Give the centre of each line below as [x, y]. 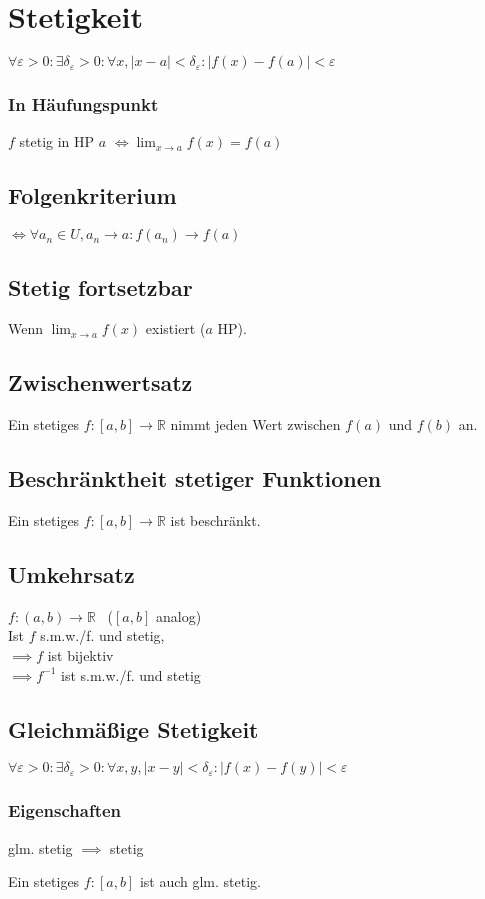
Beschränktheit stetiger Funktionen [195, 478]
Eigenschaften [65, 810]
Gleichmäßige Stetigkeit [133, 728]
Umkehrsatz [71, 573]
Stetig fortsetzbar [100, 286]
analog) [179, 615]
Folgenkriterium [92, 195]
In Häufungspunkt [83, 104]
